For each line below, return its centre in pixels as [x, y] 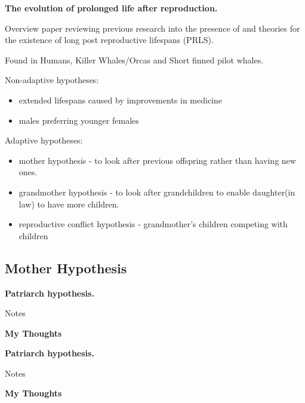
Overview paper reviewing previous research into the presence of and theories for [152, 28]
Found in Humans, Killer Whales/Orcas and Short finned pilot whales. [134, 59]
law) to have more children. [69, 204]
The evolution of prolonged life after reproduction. [111, 8]
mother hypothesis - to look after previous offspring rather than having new [157, 160]
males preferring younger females [79, 120]
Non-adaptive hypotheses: [52, 80]
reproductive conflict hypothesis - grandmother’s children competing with [153, 224]
